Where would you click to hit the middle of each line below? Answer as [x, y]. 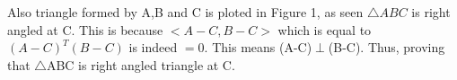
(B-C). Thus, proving [387, 47]
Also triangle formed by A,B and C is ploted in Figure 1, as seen [185, 12]
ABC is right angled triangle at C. [141, 64]
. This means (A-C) [258, 47]
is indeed [153, 47]
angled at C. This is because [85, 29]
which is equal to [325, 29]
